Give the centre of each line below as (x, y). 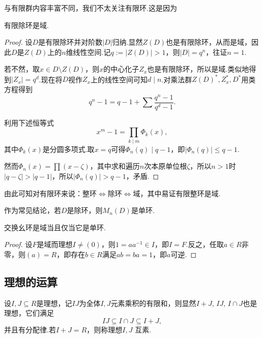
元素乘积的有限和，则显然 (153, 303)
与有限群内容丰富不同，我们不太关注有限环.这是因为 (91, 8)
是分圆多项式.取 (68, 149)
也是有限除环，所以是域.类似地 (198, 69)
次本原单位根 (166, 166)
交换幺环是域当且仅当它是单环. (55, 227)
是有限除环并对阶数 (70, 42)
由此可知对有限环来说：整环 (50, 193)
